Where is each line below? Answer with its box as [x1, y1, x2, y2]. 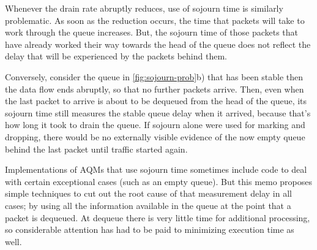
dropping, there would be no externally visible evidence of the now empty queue [5, 130, 305, 143]
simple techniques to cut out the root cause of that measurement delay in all [5, 187, 292, 200]
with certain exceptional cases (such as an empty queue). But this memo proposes [5, 175, 313, 187]
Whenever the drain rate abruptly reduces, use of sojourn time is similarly [5, 2, 283, 14]
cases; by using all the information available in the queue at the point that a [5, 199, 291, 211]
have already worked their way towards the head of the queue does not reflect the [5, 37, 311, 50]
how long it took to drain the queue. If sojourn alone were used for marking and [5, 118, 305, 131]
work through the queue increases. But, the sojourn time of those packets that [5, 26, 299, 39]
